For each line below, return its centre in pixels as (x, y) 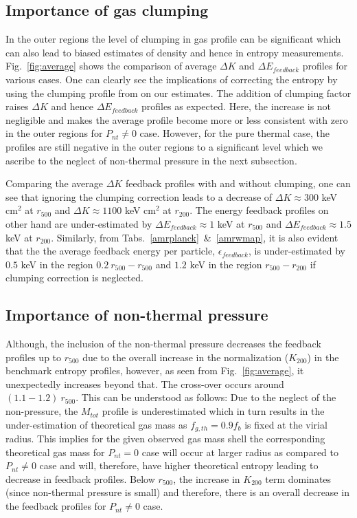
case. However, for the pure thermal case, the (234, 133)
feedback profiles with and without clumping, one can (238, 183)
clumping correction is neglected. (74, 278)
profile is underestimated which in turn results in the (213, 411)
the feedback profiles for (56, 506)
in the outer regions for (54, 133)
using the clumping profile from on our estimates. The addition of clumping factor (178, 93)
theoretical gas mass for (55, 452)
